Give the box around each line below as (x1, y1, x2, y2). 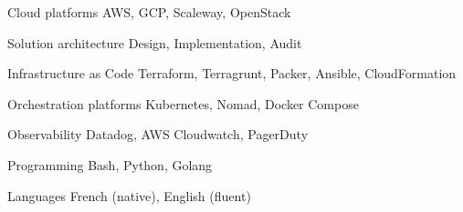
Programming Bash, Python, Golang (7, 155, 213, 174)
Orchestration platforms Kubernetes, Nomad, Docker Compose (7, 94, 359, 113)
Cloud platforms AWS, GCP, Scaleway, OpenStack (7, 3, 291, 21)
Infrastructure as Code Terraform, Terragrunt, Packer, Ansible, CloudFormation (7, 64, 457, 83)
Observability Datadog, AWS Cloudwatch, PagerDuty (7, 125, 309, 144)
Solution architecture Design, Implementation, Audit (7, 33, 302, 52)
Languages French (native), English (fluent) (7, 186, 251, 205)
